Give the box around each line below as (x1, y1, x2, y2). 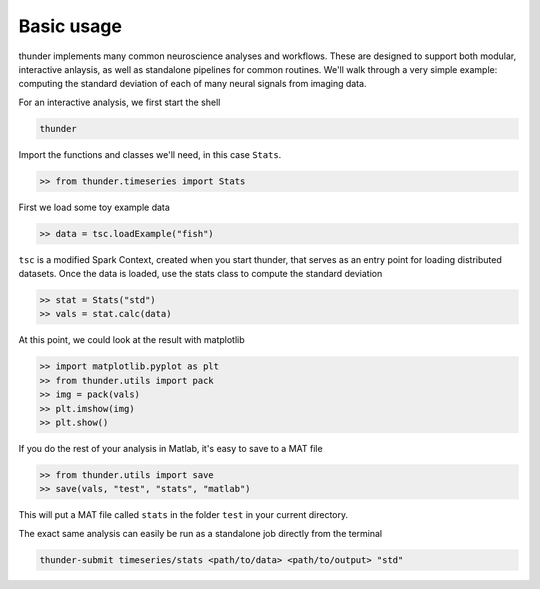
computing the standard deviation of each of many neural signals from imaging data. (18, 78, 367, 90)
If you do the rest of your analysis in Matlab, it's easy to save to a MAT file (18, 442, 324, 454)
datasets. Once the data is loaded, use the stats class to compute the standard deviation (18, 268, 383, 280)
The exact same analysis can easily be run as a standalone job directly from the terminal (18, 527, 383, 539)
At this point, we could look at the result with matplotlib (18, 334, 245, 346)
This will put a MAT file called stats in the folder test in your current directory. (18, 509, 349, 521)
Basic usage (18, 15, 122, 37)
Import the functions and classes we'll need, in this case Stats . (18, 148, 282, 160)
